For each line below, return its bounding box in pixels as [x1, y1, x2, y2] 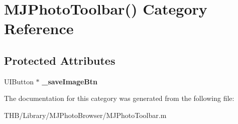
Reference [4, 18, 74, 39]
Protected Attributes [4, 52, 115, 68]
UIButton [4, 76, 34, 86]
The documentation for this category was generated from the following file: [4, 93, 234, 103]
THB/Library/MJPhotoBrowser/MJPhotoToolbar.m [4, 109, 167, 120]
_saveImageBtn [42, 76, 98, 86]
